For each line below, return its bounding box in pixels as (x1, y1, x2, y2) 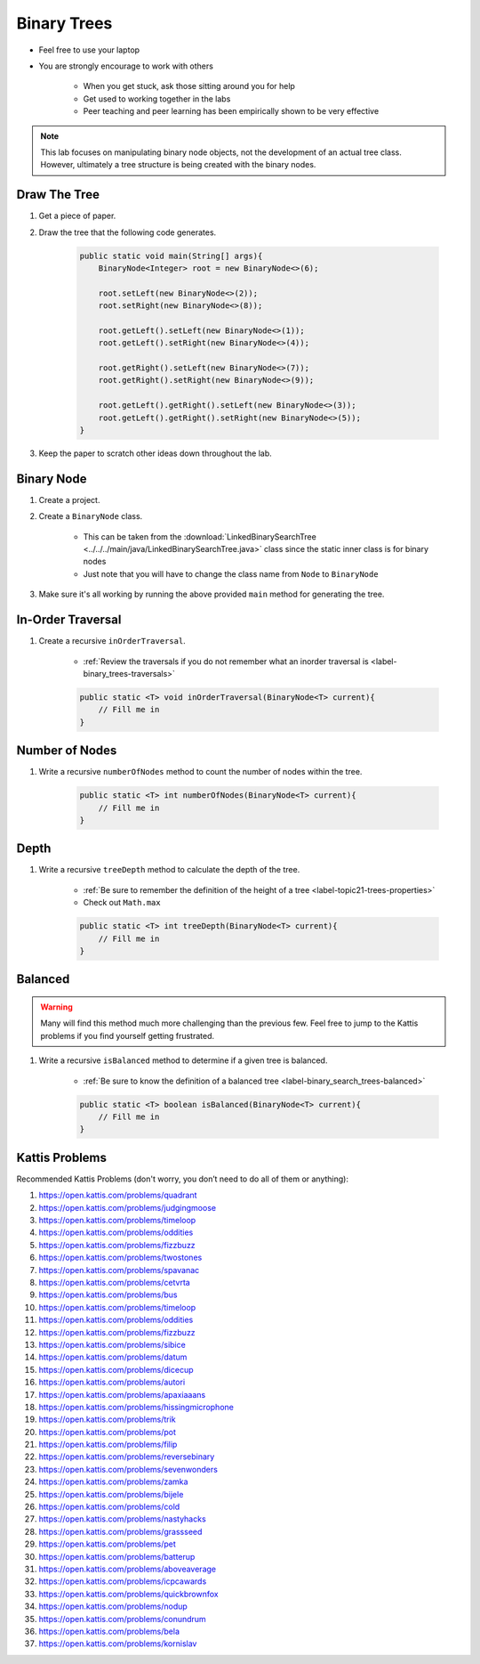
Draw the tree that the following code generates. (38, 227, 217, 238)
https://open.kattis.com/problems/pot (38, 1426, 177, 1437)
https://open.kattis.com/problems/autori (38, 1376, 186, 1388)
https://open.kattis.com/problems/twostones (38, 1252, 203, 1263)
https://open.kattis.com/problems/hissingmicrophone (38, 1401, 235, 1412)
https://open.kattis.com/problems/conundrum (38, 1613, 206, 1624)
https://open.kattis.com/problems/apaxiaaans (38, 1389, 206, 1400)
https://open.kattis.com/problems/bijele (38, 1489, 184, 1499)
